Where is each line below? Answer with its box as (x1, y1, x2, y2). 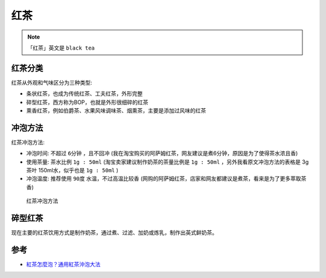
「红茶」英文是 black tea (27, 44, 95, 51)
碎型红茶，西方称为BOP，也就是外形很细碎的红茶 (26, 99, 149, 106)
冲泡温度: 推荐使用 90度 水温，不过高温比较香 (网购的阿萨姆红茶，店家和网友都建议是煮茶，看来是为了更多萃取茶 (26, 175, 307, 183)
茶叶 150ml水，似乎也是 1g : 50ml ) (26, 167, 119, 174)
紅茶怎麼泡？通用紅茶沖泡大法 (26, 260, 101, 268)
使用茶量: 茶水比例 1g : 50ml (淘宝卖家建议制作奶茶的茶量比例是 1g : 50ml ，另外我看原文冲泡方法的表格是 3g (26, 158, 309, 166)
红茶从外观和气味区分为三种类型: (11, 79, 93, 86)
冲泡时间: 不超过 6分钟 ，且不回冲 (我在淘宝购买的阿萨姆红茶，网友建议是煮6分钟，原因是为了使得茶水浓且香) (26, 150, 298, 157)
